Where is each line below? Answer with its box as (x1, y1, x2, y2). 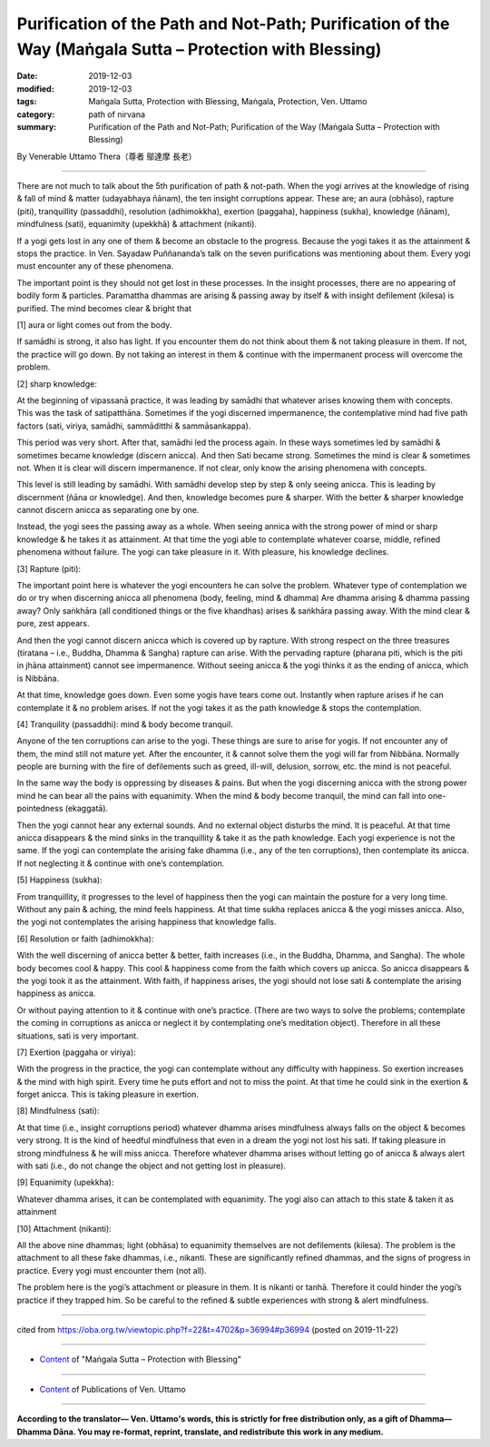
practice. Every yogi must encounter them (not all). (16, 1265, 208, 1275)
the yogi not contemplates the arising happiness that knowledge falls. (16, 917, 277, 928)
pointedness (16, 803, 64, 814)
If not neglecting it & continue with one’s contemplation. (16, 858, 225, 869)
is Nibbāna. (16, 673, 59, 684)
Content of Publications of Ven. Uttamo (39, 1383, 186, 1394)
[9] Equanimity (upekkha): (16, 1176, 114, 1188)
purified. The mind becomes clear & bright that (16, 302, 192, 313)
